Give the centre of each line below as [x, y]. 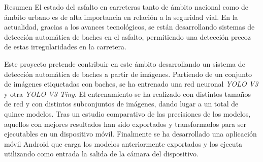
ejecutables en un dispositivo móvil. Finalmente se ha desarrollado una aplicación [130, 134]
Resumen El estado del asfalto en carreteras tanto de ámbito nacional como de [126, 7]
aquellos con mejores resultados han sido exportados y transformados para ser [125, 124]
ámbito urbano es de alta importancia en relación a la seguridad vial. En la [121, 17]
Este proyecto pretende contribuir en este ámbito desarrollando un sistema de [125, 63]
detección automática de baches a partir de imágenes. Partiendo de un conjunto [128, 74]
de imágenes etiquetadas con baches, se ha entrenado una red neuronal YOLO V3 [131, 84]
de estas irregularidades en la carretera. [65, 47]
